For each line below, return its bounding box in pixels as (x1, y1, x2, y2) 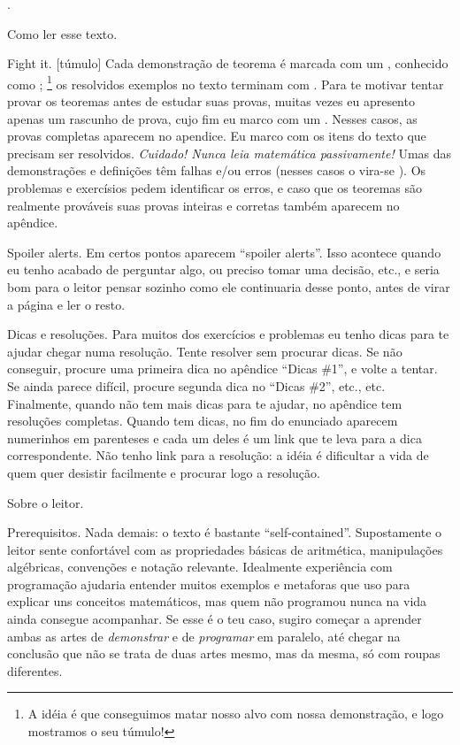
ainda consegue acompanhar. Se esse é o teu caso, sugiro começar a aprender (7, 610, 422, 628)
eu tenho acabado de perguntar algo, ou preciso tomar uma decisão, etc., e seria (7, 260, 440, 279)
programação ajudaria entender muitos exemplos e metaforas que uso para (7, 574, 410, 593)
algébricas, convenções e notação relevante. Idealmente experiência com (7, 557, 393, 576)
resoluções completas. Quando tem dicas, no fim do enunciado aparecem (7, 411, 398, 430)
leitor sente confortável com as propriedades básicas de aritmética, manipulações (7, 540, 443, 558)
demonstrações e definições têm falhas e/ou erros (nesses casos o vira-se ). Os (7, 161, 426, 180)
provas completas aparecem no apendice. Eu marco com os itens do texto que (7, 127, 426, 145)
